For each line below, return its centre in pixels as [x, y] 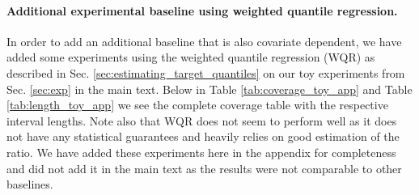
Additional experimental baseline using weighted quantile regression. [202, 10]
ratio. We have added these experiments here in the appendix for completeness [201, 152]
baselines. [30, 184]
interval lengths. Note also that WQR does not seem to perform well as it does [202, 120]
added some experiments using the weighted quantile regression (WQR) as [191, 57]
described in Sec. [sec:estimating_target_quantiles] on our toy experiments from [206, 72]
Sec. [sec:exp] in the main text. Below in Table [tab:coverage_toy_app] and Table [209, 89]
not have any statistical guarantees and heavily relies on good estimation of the [203, 136]
